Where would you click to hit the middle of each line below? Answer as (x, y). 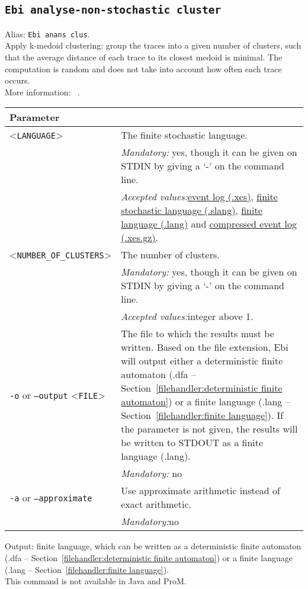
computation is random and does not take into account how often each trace (143, 68)
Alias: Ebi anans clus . (47, 33)
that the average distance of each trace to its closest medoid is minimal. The (144, 57)
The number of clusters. (170, 255)
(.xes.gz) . (139, 238)
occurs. (17, 80)
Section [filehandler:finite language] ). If (202, 415)
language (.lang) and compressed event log (209, 224)
